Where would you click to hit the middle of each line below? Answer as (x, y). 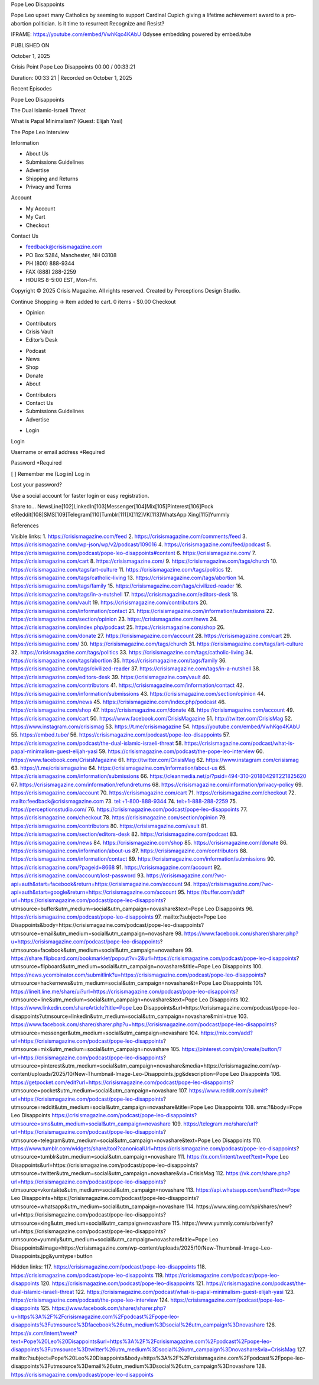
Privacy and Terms (48, 187)
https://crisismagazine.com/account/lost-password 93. (78, 875)
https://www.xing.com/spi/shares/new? (244, 1206)
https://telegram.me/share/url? (221, 1124)
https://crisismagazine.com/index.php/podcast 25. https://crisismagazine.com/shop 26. (118, 627)
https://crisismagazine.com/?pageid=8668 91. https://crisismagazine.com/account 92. (116, 867)
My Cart (35, 217)
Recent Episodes (32, 89)
